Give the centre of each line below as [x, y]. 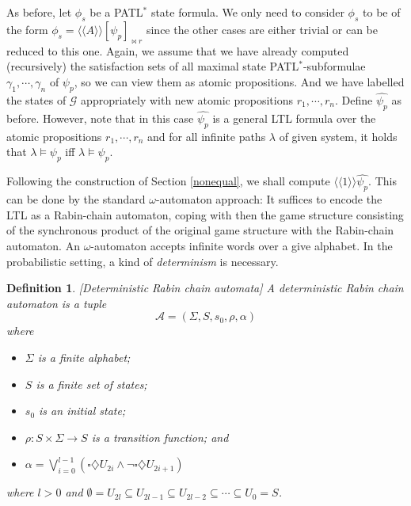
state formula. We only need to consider [247, 12]
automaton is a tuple [57, 303]
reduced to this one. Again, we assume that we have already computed [178, 50]
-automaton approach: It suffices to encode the [269, 199]
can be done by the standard [76, 199]
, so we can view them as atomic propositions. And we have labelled [239, 81]
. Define [354, 99]
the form [27, 29]
